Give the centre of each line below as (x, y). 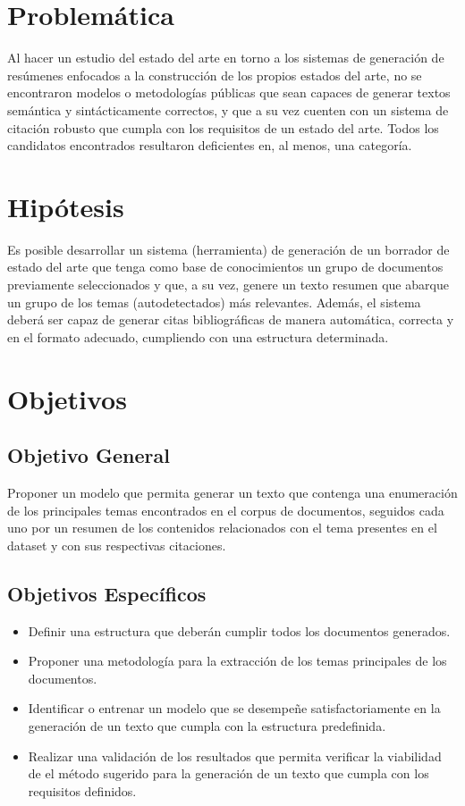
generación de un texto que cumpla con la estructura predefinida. (207, 725)
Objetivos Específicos (107, 593)
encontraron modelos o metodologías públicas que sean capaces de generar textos (229, 92)
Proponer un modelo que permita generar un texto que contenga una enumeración (232, 492)
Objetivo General (89, 455)
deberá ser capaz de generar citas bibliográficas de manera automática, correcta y (231, 319)
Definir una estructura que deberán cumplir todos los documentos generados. (239, 630)
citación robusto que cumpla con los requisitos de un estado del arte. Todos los (223, 127)
